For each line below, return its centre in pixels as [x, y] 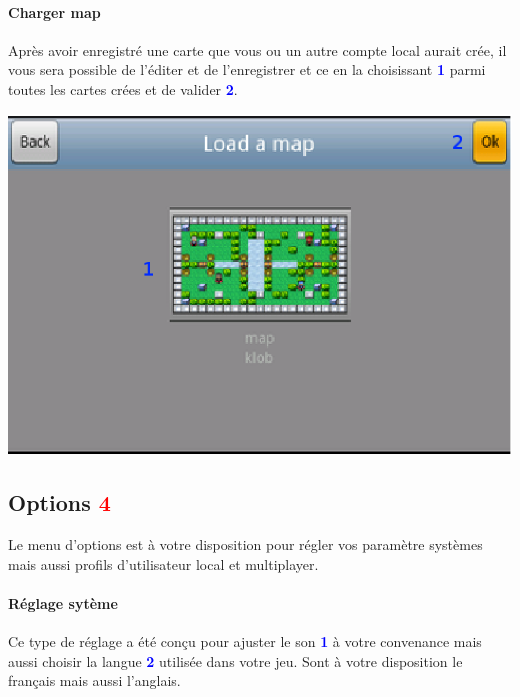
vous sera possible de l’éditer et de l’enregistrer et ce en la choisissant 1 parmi [247, 69]
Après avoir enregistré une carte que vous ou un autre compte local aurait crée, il [257, 49]
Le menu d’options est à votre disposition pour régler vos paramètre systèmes [245, 543]
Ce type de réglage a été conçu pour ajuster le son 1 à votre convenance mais [245, 640]
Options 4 [59, 502]
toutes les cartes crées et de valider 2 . [123, 88]
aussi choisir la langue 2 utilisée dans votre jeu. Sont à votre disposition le [235, 660]
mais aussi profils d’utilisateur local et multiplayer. [163, 563]
